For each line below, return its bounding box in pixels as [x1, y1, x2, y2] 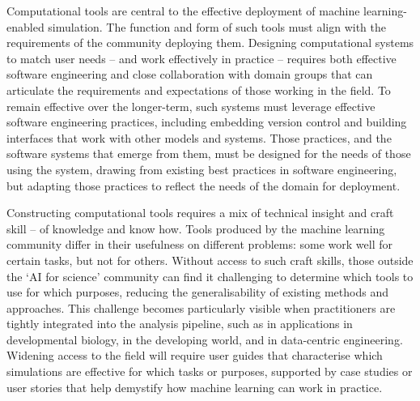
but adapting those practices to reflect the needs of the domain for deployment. [6, 177, 401, 194]
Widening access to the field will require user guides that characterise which [6, 347, 383, 364]
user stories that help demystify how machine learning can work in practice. [6, 378, 383, 395]
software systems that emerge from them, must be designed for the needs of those [6, 145, 411, 162]
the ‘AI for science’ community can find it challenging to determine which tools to [6, 267, 414, 284]
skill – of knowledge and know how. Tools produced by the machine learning [6, 220, 385, 237]
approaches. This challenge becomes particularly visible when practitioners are [6, 299, 396, 316]
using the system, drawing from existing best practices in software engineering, [6, 160, 397, 177]
